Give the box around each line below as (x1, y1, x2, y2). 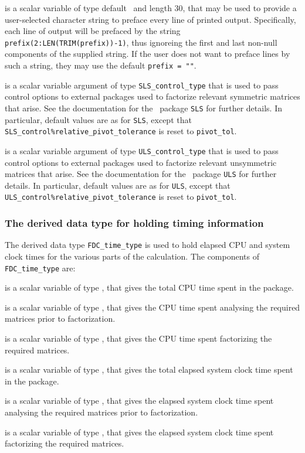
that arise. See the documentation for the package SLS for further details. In (5, 101, 282, 114)
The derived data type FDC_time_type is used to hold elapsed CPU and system (5, 239, 290, 251)
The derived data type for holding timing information (5, 216, 264, 230)
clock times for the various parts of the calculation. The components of (5, 250, 260, 262)
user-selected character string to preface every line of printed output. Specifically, (5, 13, 296, 25)
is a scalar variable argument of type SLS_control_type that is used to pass (5, 79, 279, 91)
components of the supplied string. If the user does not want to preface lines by (5, 47, 290, 60)
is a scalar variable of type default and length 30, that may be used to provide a (5, 2, 297, 13)
